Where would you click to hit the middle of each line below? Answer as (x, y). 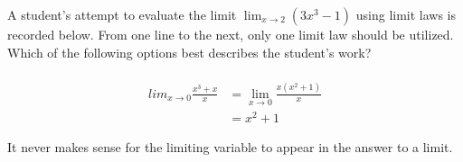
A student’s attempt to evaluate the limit (122, 14)
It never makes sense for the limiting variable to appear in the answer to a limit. (230, 146)
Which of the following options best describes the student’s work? (189, 52)
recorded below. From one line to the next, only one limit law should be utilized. (231, 34)
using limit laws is (406, 14)
